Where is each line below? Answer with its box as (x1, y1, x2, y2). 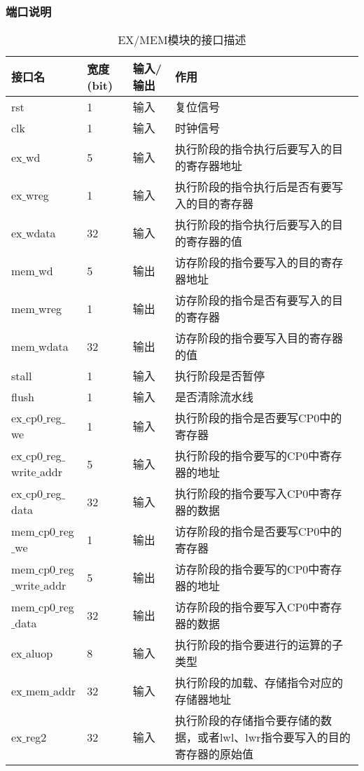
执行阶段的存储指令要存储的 (174, 712, 321, 729)
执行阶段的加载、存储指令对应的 (174, 674, 343, 691)
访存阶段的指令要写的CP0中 (174, 561, 320, 578)
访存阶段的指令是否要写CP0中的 (174, 523, 342, 540)
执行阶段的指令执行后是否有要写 (174, 179, 343, 195)
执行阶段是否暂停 (174, 368, 265, 384)
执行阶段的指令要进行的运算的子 (174, 637, 343, 653)
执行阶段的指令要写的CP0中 (174, 447, 320, 464)
